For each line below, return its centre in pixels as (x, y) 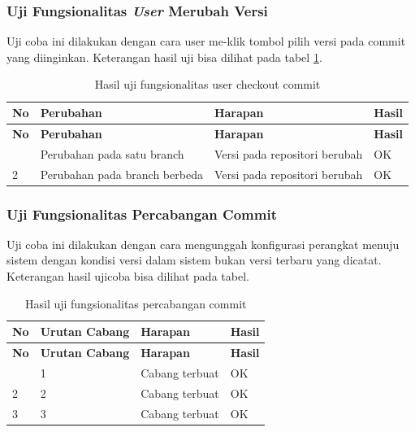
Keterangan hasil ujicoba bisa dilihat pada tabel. (128, 276)
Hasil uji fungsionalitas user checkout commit (207, 84)
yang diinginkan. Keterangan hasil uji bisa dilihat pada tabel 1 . (164, 57)
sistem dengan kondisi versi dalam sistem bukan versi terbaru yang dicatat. (194, 260)
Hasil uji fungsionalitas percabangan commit (136, 303)
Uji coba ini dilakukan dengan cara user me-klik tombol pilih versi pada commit (206, 41)
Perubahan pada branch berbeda (121, 174)
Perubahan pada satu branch (112, 153)
